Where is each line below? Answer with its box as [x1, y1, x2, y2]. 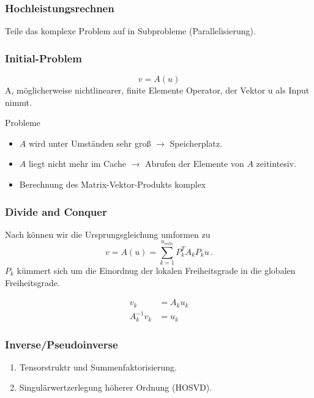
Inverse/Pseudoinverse [5, 336, 118, 352]
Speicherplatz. [170, 136, 223, 149]
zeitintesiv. [256, 157, 297, 170]
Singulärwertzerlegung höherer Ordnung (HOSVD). [19, 381, 212, 394]
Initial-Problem [5, 50, 82, 65]
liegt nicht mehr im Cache [28, 157, 127, 170]
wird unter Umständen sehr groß [28, 136, 151, 149]
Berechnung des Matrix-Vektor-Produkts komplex [19, 178, 206, 190]
